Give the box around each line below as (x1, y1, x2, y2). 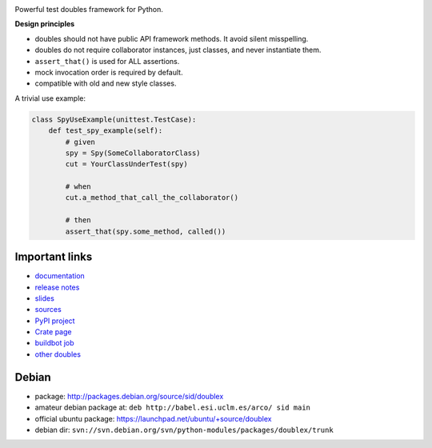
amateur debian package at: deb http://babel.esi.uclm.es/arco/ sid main (34, 402, 311, 412)
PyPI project (34, 316, 75, 326)
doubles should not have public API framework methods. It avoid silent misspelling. (34, 34, 309, 43)
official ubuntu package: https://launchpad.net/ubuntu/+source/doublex (34, 414, 272, 423)
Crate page (34, 327, 72, 337)
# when (65, 182, 91, 191)
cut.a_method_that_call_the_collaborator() (65, 193, 239, 202)
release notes (34, 282, 80, 292)
